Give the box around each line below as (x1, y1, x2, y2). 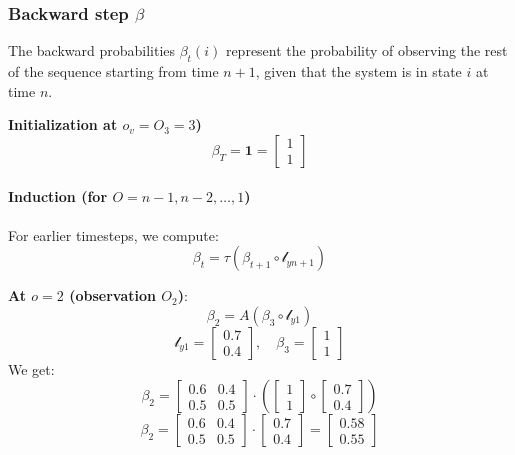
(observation (69, 285, 156, 306)
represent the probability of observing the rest (225, 40, 508, 61)
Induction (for (8, 186, 108, 207)
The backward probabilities (8, 40, 176, 61)
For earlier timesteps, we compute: (8, 224, 219, 245)
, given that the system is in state (255, 61, 462, 82)
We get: (8, 358, 55, 379)
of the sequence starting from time (8, 61, 219, 82)
